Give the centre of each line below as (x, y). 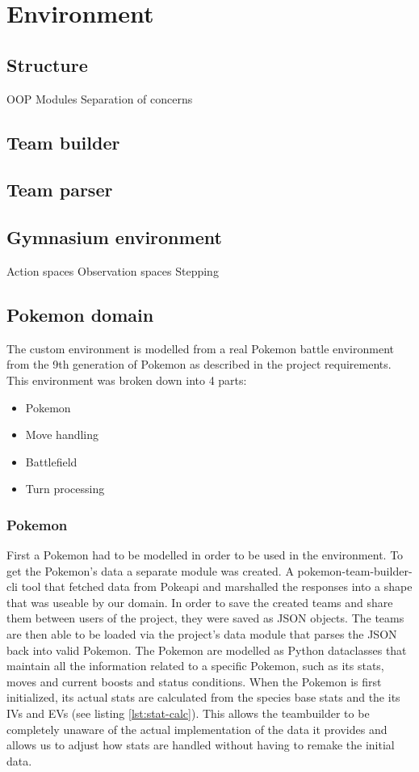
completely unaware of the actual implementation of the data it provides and (197, 729)
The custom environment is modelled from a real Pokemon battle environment (200, 348)
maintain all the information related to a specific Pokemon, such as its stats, (195, 666)
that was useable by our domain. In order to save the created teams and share (200, 602)
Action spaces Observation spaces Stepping (113, 270)
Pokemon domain (80, 314)
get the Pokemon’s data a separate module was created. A (150, 570)
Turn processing (65, 489)
